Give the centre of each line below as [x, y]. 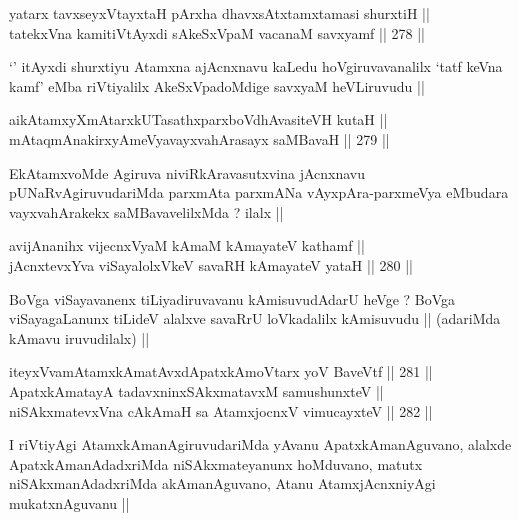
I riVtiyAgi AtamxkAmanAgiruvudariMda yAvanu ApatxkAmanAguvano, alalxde [260, 444]
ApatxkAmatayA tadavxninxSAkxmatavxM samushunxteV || [196, 390]
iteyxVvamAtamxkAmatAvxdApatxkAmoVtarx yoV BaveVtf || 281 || [221, 371]
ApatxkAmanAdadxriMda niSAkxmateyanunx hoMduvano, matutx [216, 463]
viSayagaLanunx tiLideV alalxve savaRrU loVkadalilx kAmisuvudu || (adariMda [255, 318]
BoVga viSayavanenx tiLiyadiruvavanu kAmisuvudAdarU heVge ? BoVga [232, 298]
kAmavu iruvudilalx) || [79, 337]
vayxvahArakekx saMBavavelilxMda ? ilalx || [146, 211]
